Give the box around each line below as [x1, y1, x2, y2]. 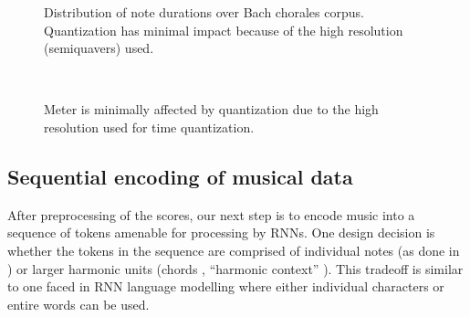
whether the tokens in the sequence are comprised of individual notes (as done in [7, 240, 460, 259]
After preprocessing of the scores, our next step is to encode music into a [7, 205, 415, 224]
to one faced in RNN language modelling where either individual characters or [7, 277, 444, 296]
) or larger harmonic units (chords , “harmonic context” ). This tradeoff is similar [7, 259, 464, 278]
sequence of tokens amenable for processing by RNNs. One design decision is [7, 223, 435, 242]
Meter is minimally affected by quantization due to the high [44, 100, 379, 119]
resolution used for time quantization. [44, 117, 255, 136]
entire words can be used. [7, 294, 150, 313]
